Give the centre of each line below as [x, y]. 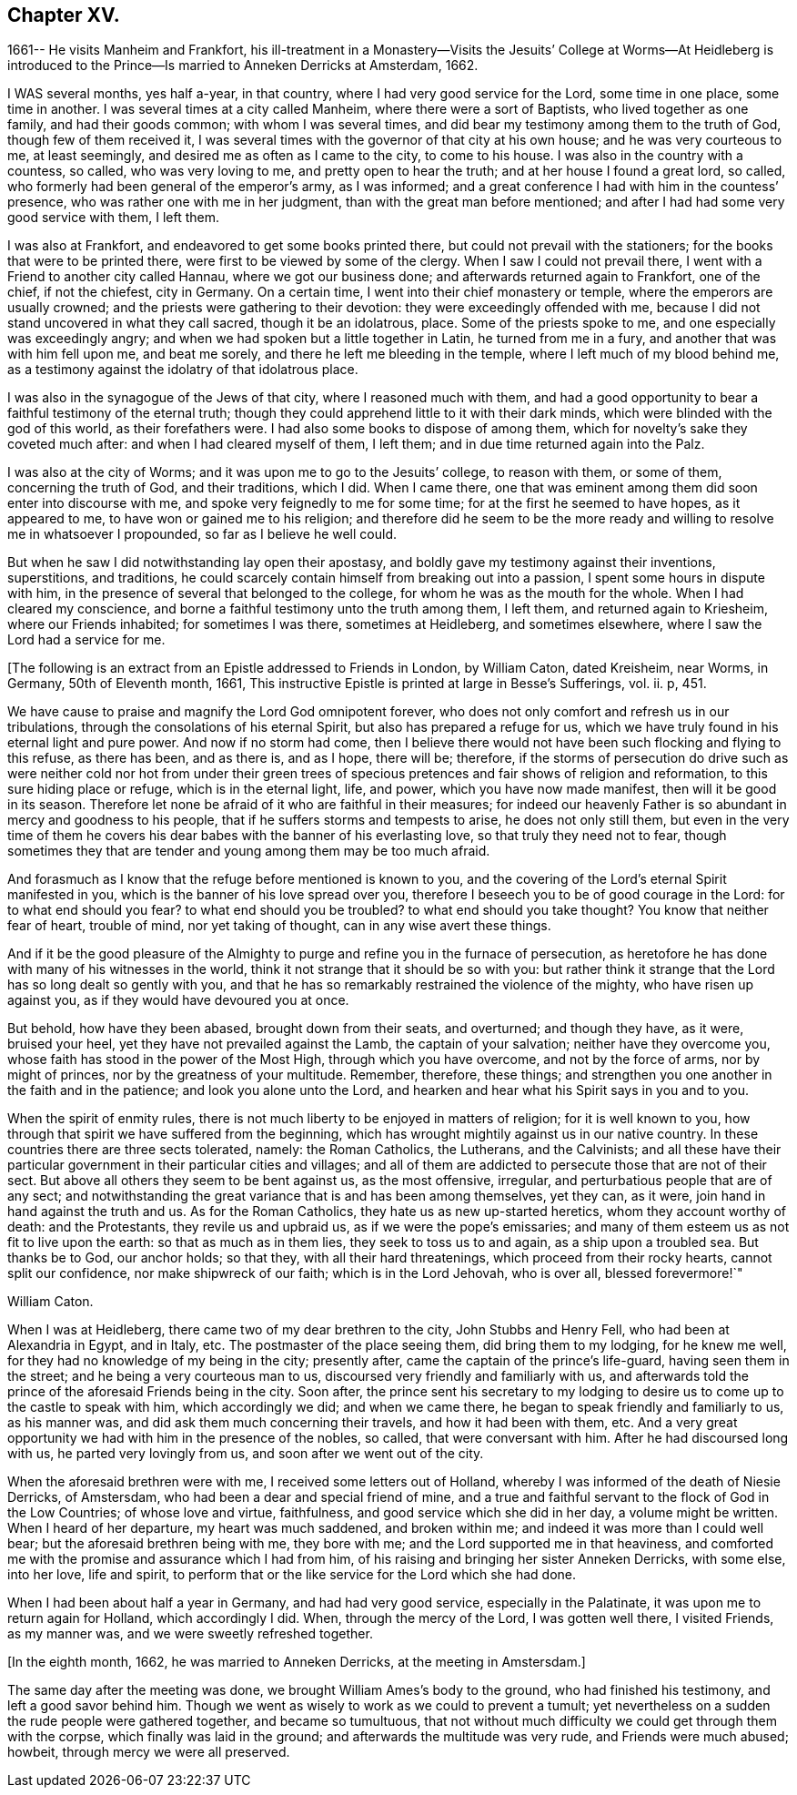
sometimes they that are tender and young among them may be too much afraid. [249, 851]
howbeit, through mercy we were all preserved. [149, 1752]
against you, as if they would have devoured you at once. [178, 1000]
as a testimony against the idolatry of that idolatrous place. [183, 370]
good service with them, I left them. [113, 218]
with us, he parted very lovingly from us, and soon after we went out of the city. [246, 1454]
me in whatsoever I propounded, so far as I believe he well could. [202, 534]
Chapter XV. [64, 15]
